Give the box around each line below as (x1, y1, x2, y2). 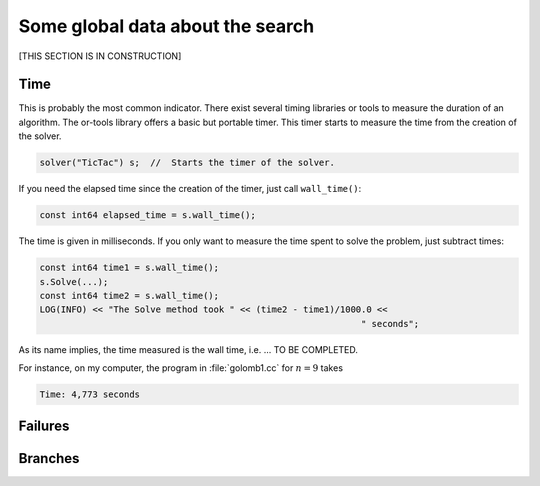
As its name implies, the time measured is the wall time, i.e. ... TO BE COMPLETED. (18, 343, 359, 355)
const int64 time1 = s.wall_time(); (39, 262, 220, 274)
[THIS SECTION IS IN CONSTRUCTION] (18, 50, 182, 62)
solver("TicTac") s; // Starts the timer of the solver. (39, 157, 335, 169)
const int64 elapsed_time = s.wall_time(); (39, 210, 257, 221)
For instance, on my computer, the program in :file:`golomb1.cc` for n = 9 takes (18, 362, 344, 374)
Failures (18, 418, 70, 435)
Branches (18, 450, 80, 467)
